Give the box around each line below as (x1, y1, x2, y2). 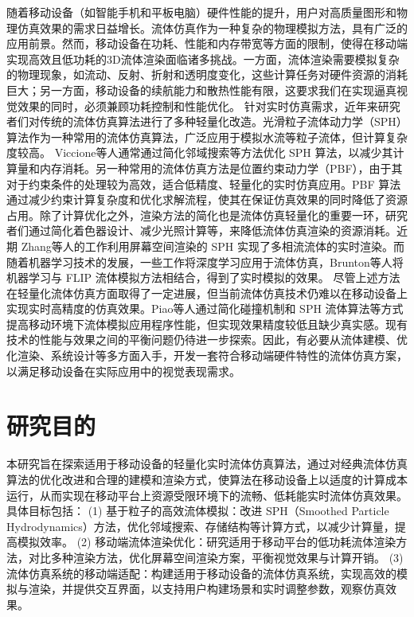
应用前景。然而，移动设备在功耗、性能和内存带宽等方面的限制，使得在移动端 (6, 35, 408, 52)
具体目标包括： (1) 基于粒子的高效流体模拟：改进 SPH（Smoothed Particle (6, 502, 389, 519)
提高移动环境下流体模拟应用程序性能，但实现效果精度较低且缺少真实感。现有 (6, 315, 408, 332)
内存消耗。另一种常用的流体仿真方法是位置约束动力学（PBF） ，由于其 (39, 159, 403, 176)
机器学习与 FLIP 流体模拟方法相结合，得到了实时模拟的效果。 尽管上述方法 (6, 269, 400, 286)
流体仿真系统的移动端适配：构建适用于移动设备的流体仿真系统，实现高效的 (6, 564, 396, 581)
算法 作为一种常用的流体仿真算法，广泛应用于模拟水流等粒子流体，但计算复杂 (6, 128, 408, 145)
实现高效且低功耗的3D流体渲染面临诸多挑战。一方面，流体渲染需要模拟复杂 (6, 50, 400, 67)
